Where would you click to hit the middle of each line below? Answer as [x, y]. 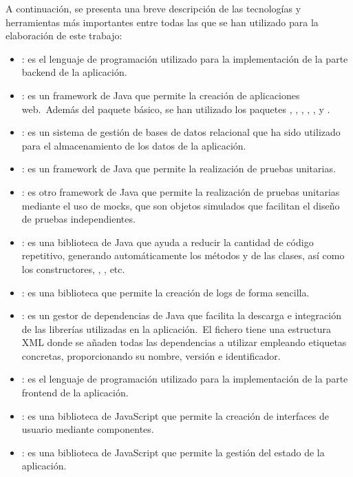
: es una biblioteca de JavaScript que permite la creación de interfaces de [175, 415]
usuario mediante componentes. [88, 429]
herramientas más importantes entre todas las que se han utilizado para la [162, 22]
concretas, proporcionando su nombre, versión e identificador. [151, 355]
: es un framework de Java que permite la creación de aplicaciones [161, 95]
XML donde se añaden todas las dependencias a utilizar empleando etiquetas [184, 342]
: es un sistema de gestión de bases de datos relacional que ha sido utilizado [181, 132]
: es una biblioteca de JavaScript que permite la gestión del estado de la [173, 452]
